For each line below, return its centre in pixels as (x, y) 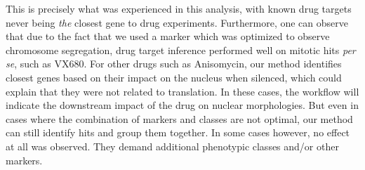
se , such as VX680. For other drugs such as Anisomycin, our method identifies (174, 64)
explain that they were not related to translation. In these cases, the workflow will (182, 91)
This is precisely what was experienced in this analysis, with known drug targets (179, 8)
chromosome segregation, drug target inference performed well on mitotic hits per (181, 50)
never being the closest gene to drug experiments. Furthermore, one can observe (177, 22)
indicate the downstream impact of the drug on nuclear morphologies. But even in (182, 105)
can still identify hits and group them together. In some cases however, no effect (178, 132)
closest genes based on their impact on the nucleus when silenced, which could (174, 77)
